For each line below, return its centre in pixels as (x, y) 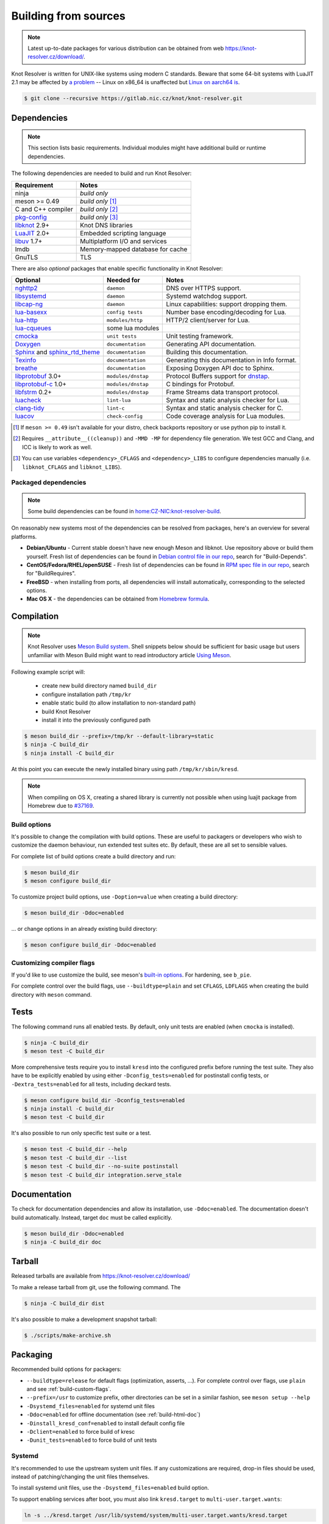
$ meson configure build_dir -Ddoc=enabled (90, 945)
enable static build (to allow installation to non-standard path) (119, 703)
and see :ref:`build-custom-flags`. (69, 1389)
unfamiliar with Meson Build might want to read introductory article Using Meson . (129, 655)
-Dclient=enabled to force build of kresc (81, 1431)
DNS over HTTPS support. (204, 288)
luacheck (28, 401)
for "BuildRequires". (51, 574)
